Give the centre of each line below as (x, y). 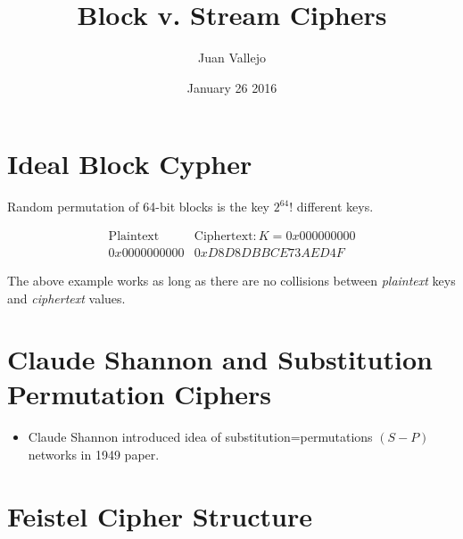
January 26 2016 (232, 87)
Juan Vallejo (232, 58)
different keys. (335, 207)
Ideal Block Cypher (130, 164)
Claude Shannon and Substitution (220, 359)
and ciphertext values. (66, 298)
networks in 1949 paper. (94, 454)
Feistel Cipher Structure (160, 515)
